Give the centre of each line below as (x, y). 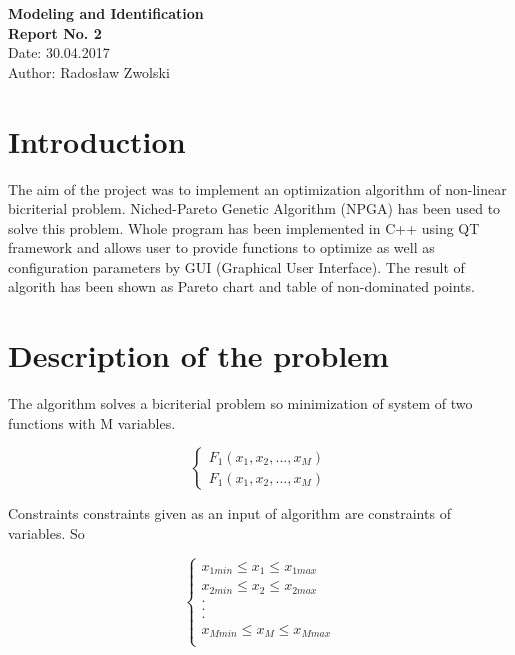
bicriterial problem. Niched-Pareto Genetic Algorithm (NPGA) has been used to (254, 208)
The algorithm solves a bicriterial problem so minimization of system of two (240, 403)
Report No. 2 (55, 32)
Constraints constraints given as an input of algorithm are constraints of (229, 513)
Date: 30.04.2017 (59, 52)
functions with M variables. (92, 422)
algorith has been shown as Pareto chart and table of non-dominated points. (241, 286)
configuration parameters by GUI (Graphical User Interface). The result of (236, 266)
